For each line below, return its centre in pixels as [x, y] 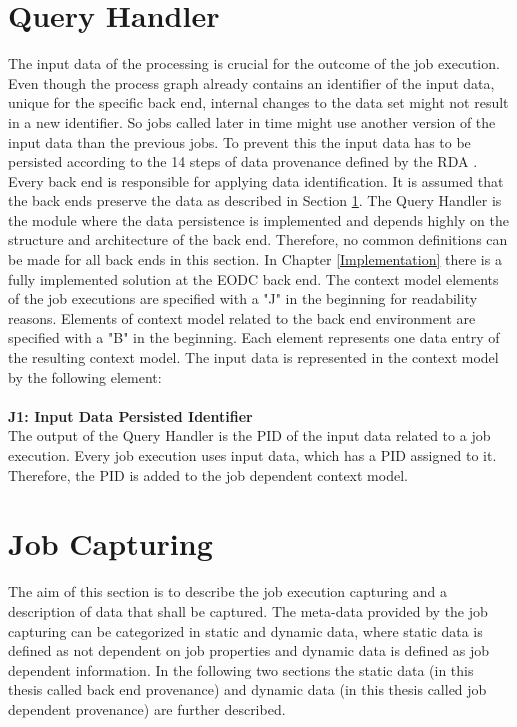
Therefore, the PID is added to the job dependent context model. [208, 474]
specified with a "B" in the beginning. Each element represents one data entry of [254, 337]
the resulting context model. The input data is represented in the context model [253, 357]
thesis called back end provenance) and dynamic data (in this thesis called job [247, 689]
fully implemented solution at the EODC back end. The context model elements [253, 278]
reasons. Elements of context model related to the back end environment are [242, 317]
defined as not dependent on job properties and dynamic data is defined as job [249, 650]
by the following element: [85, 376]
